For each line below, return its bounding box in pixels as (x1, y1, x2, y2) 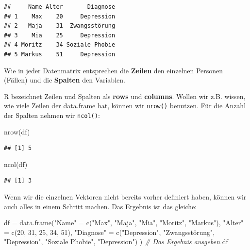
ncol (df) (4, 159, 28, 169)
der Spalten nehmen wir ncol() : (4, 110, 100, 120)
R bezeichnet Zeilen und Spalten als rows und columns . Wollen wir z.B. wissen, (4, 91, 246, 101)
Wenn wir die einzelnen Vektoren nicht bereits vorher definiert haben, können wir (4, 192, 247, 202)
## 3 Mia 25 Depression (4, 32, 116, 39)
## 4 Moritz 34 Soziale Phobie (4, 41, 116, 49)
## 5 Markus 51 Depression (4, 50, 116, 58)
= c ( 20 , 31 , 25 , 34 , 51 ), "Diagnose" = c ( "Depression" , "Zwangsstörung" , (4, 227, 215, 237)
